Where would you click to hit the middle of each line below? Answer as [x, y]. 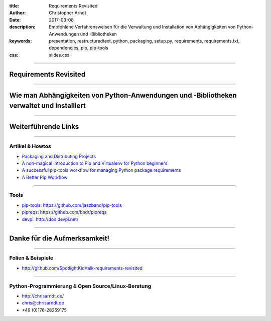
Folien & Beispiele [31, 258]
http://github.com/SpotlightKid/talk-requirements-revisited [82, 268]
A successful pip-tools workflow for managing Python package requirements [101, 170]
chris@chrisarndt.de [43, 303]
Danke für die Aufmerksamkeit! [59, 239]
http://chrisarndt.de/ [43, 296]
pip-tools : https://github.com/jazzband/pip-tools [72, 205]
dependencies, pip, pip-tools [79, 48]
